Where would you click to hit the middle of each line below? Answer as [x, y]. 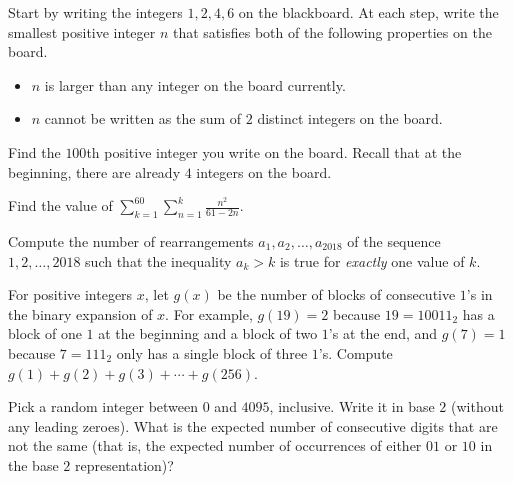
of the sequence [394, 240]
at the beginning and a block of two [208, 333]
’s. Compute [355, 352]
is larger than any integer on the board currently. [195, 84]
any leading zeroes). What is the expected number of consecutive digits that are [253, 425]
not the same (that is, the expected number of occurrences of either [215, 445]
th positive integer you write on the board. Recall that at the [274, 151]
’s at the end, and [383, 333]
